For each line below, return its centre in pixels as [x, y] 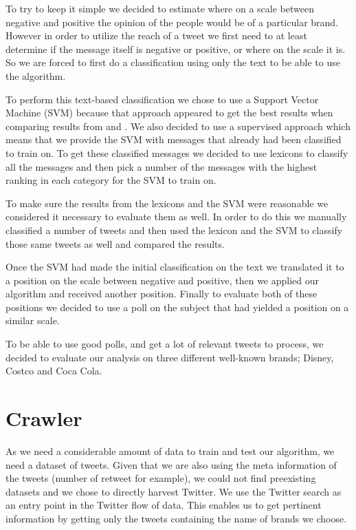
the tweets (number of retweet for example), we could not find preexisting [161, 478]
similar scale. [33, 320]
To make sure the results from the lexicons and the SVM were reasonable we [167, 203]
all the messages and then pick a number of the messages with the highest [162, 166]
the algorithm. [36, 75]
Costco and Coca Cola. [54, 371]
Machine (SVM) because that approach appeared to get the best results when [169, 113]
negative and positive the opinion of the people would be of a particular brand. [172, 22]
